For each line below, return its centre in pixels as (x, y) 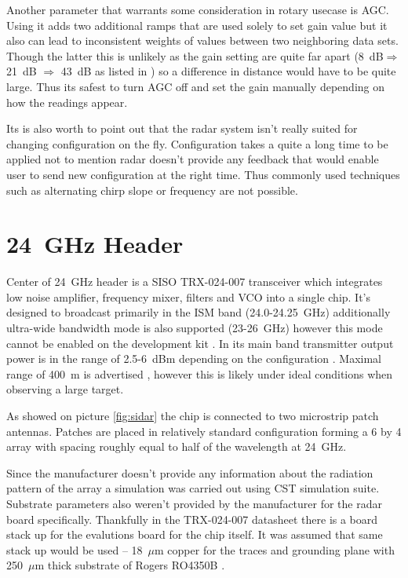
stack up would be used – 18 (75, 549)
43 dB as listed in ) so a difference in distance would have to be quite (228, 71)
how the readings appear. (67, 102)
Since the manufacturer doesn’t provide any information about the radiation (190, 472)
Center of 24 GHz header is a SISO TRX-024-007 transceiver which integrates (195, 282)
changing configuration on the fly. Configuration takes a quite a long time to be (197, 143)
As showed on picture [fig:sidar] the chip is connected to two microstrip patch (193, 415)
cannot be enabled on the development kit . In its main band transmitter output (200, 343)
